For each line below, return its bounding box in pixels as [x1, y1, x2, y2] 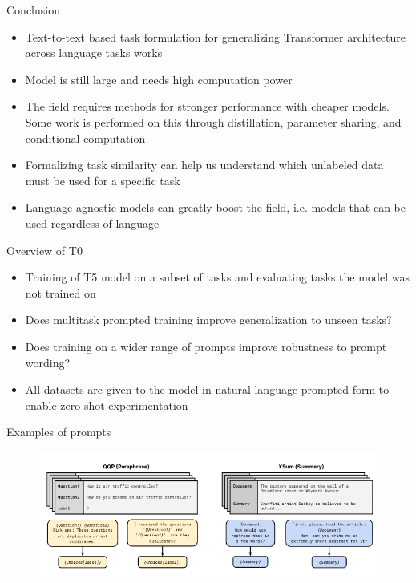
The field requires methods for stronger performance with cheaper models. [25, 98, 390, 115]
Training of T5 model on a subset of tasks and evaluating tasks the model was [25, 269, 410, 285]
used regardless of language [25, 214, 160, 231]
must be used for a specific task [25, 172, 180, 188]
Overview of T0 [6, 241, 83, 258]
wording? [25, 354, 71, 370]
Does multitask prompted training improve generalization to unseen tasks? [25, 311, 392, 328]
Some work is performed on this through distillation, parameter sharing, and [25, 113, 402, 130]
